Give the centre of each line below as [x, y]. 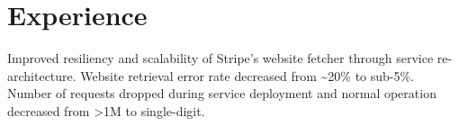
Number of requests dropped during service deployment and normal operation [222, 93]
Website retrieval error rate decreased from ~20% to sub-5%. [247, 75]
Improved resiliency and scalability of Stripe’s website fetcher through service [220, 58]
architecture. [42, 75]
